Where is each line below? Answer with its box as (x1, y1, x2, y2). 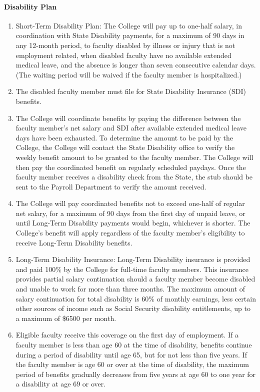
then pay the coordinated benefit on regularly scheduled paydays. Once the (15, 161, 246, 172)
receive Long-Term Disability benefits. (15, 237, 132, 247)
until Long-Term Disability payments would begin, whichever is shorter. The (15, 217, 250, 228)
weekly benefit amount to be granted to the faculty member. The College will (15, 151, 253, 162)
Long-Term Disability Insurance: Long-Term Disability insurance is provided (15, 254, 250, 264)
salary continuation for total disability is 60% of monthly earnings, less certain (15, 293, 256, 303)
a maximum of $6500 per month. (15, 312, 116, 323)
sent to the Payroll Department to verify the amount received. (15, 181, 206, 191)
